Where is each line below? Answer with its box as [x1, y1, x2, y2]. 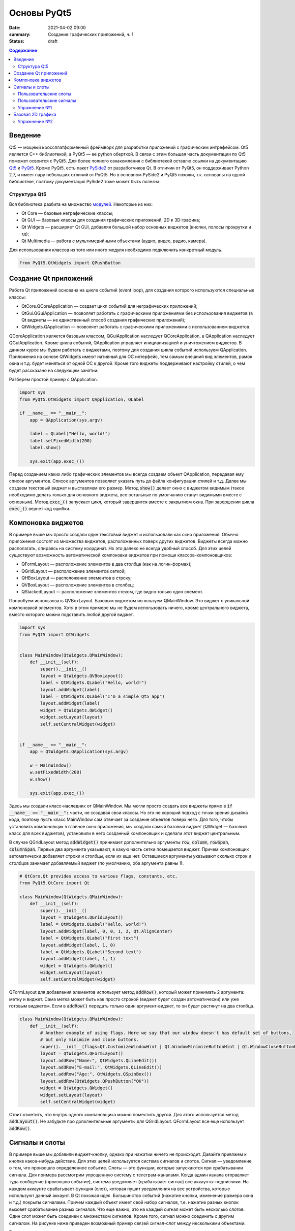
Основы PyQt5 [9, 7, 72, 18]
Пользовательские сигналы [18, 97, 76, 103]
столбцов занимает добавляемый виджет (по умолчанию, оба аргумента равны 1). [9, 860, 184, 866]
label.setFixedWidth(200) [29, 438, 92, 443]
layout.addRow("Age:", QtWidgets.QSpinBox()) [40, 1071, 152, 1077]
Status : [9, 38, 25, 44]
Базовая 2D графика [13, 111, 57, 118]
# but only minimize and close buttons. [40, 1037, 139, 1042]
